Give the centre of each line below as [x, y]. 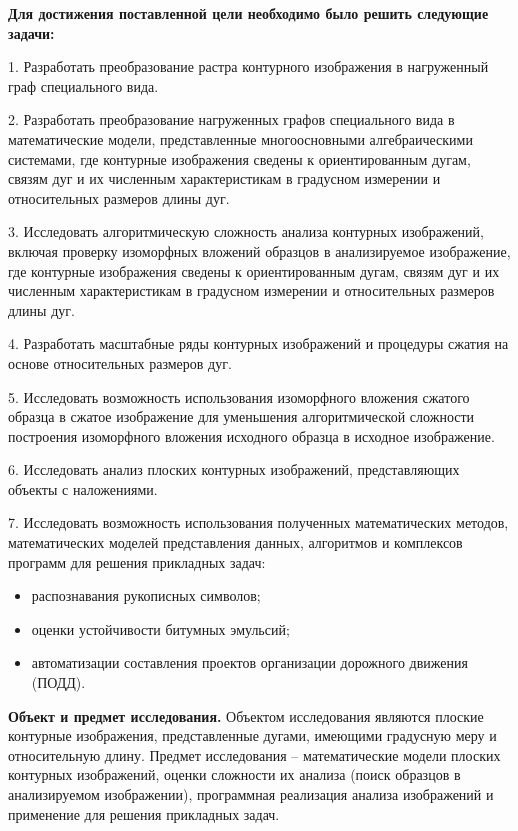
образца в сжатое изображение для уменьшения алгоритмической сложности [241, 416]
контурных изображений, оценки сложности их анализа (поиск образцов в [234, 774]
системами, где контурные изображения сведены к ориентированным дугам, [239, 158]
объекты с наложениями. [83, 488]
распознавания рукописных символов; [146, 595]
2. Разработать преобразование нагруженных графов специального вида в [231, 119]
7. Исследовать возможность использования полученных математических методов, [258, 522]
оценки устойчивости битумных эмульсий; [160, 628]
